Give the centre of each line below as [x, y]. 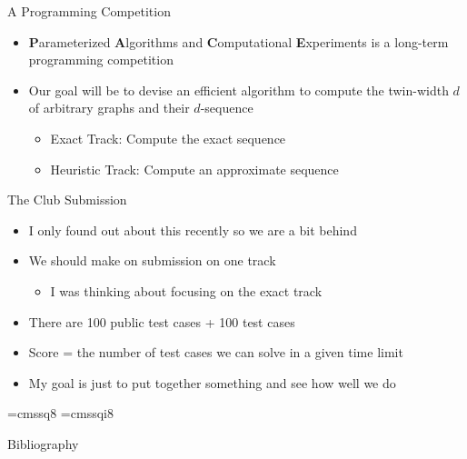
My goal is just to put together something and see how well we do [212, 382]
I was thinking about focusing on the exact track [186, 290]
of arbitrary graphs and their [109, 108]
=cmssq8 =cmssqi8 [60, 413]
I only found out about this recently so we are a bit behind [193, 229]
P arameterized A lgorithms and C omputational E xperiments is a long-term [238, 41]
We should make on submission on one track [152, 260]
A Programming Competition [89, 11]
